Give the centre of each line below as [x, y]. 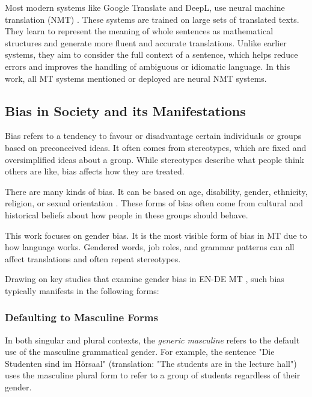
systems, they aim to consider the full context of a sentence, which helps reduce [151, 54]
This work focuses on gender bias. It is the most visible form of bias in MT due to [156, 235]
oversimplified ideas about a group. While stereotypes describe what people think [154, 159]
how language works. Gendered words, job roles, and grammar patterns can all [150, 247]
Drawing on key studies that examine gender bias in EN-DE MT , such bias [145, 279]
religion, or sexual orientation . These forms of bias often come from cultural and [154, 203]
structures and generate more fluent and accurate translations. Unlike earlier [146, 42]
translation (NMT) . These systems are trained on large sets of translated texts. [152, 19]
